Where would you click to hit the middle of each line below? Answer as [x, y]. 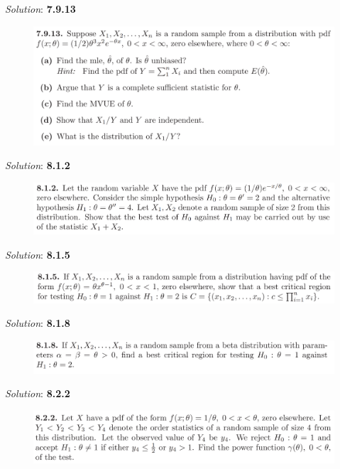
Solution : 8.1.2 [38, 165]
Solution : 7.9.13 [40, 9]
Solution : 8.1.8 [38, 323]
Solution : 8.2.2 [38, 393]
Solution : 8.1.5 [38, 254]
